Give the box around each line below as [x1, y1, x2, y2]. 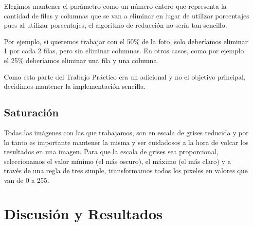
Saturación [4, 105, 59, 120]
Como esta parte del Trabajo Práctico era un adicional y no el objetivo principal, [4, 71, 246, 81]
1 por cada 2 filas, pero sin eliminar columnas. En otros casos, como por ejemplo [4, 46, 244, 56]
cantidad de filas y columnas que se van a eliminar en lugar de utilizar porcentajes [4, 10, 249, 20]
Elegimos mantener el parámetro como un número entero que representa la [4, 1, 227, 11]
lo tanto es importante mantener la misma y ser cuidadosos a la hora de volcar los [4, 137, 249, 147]
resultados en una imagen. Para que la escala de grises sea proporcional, [4, 146, 218, 157]
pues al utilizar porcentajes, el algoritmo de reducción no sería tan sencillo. [4, 20, 227, 30]
